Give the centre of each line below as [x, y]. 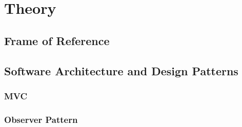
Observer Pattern [41, 119]
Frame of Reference [57, 40]
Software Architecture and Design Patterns [121, 70]
